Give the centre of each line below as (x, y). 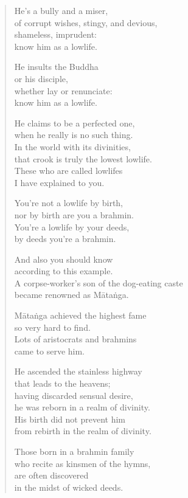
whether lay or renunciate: (63, 90)
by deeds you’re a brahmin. (65, 239)
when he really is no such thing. (74, 135)
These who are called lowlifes (68, 171)
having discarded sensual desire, (74, 395)
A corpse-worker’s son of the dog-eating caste (99, 282)
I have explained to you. (59, 182)
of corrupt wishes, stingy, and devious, (86, 22)
